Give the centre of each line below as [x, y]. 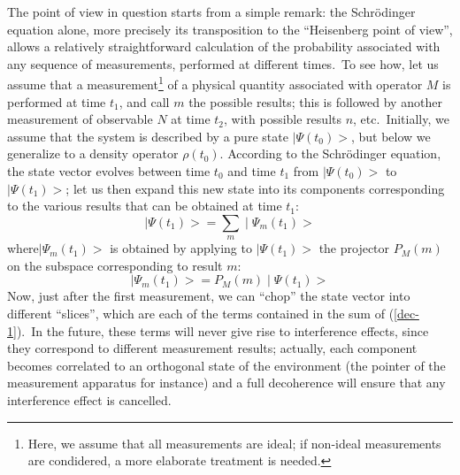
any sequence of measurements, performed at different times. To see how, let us [223, 63]
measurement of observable [80, 119]
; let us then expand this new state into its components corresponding [255, 188]
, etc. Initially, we [401, 119]
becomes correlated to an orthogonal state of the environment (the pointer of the [226, 365]
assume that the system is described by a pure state [148, 136]
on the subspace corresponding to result [115, 265]
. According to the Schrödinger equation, [330, 153]
